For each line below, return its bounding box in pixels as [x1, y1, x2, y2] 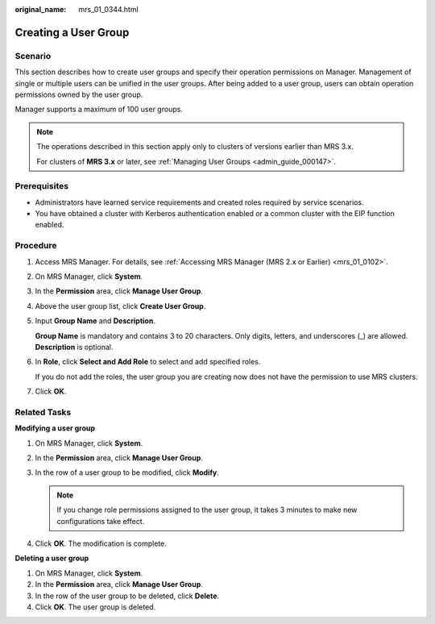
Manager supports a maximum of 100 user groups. [14, 105, 183, 114]
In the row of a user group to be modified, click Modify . [35, 468, 219, 477]
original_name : [14, 5, 67, 14]
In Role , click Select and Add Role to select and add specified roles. [35, 357, 261, 367]
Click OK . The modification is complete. [35, 539, 167, 548]
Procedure [14, 240, 57, 252]
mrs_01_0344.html [78, 5, 139, 14]
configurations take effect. [56, 516, 145, 526]
